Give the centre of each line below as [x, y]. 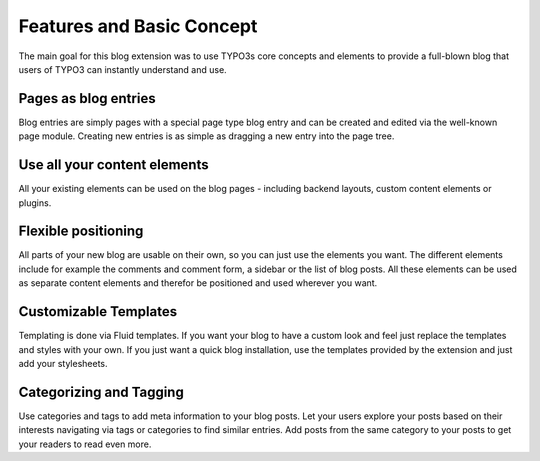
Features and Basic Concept [138, 26]
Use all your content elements [113, 165]
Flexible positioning [81, 231]
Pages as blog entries [87, 98]
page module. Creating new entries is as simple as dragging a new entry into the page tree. [206, 136]
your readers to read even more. [85, 444]
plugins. [35, 202]
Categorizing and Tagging [101, 391]
